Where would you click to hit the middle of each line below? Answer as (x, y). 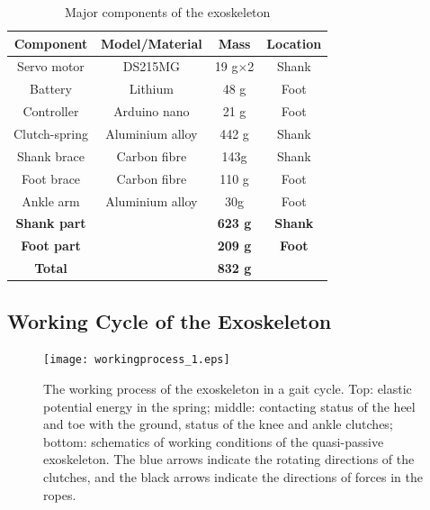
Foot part (51, 246)
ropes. (60, 494)
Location (294, 43)
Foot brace (51, 178)
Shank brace (51, 155)
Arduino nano (152, 111)
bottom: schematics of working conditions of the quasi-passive (214, 441)
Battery (51, 89)
